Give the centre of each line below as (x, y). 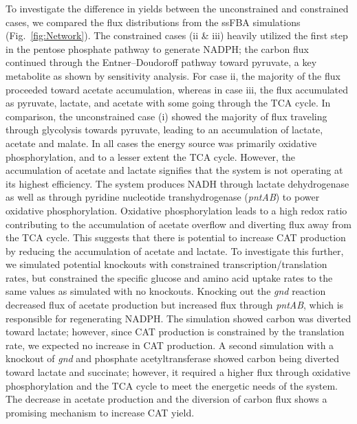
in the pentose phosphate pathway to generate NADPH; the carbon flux (157, 48)
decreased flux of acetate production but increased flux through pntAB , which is (175, 305)
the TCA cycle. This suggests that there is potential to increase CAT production (176, 237)
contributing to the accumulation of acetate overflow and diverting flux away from (179, 224)
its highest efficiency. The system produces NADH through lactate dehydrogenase (177, 183)
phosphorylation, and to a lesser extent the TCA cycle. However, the (151, 156)
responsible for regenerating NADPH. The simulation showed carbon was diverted (178, 318)
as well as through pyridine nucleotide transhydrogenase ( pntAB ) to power (163, 197)
